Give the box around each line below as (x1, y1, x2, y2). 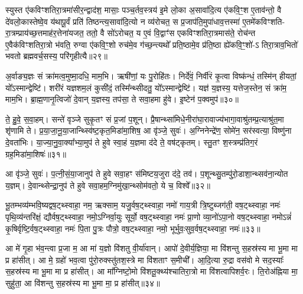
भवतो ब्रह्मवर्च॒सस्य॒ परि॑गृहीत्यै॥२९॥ (5, 50, 107, 62)
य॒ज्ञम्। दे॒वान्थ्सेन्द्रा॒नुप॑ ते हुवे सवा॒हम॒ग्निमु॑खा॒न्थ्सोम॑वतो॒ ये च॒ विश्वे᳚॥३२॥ (5, 179, 210, 191)
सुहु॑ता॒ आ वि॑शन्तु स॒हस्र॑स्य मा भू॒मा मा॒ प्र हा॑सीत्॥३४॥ (5, 276, 160, 289)
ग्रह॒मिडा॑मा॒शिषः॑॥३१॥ (5, 147, 66, 160)
